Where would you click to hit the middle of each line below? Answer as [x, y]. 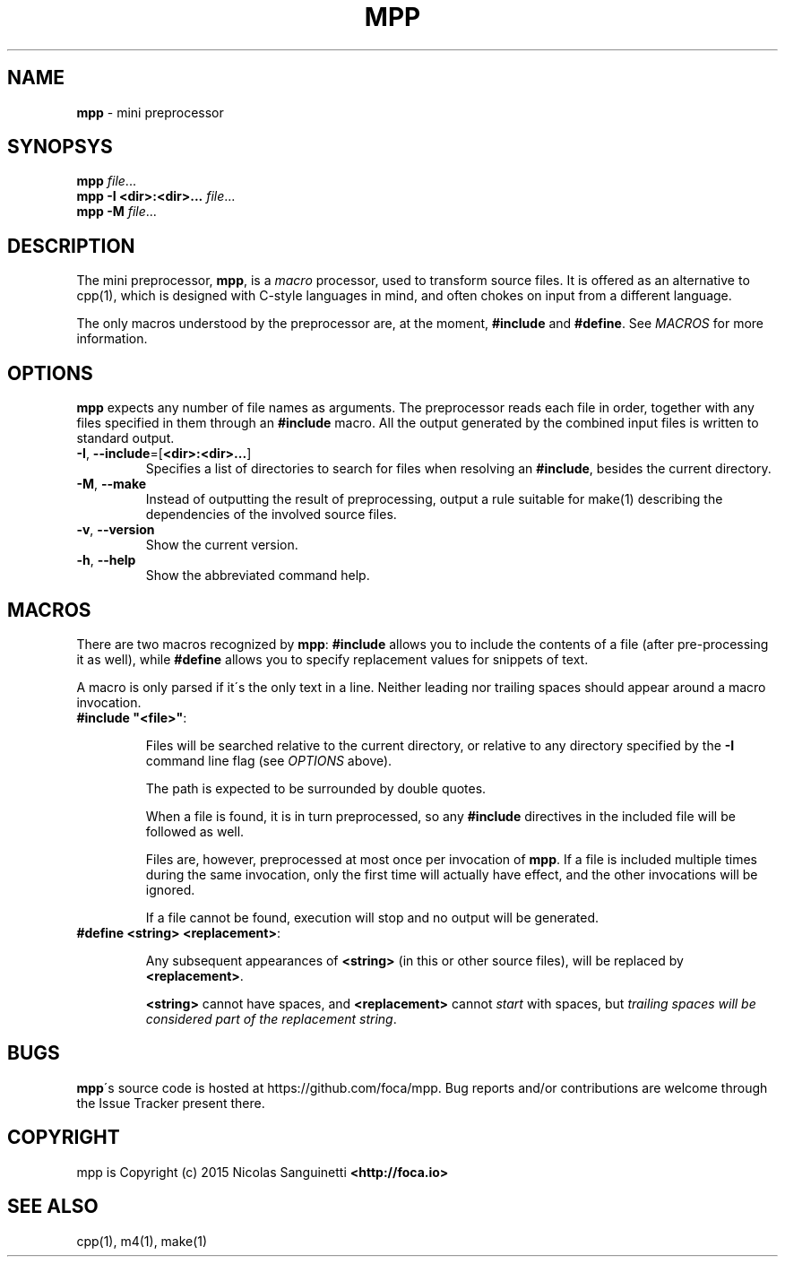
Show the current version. [222, 545]
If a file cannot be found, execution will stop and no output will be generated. [372, 917]
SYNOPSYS [60, 147]
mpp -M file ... [116, 212]
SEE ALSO [53, 1207]
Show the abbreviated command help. [258, 576]
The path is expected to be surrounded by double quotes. [316, 788]
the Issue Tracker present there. [171, 1103]
